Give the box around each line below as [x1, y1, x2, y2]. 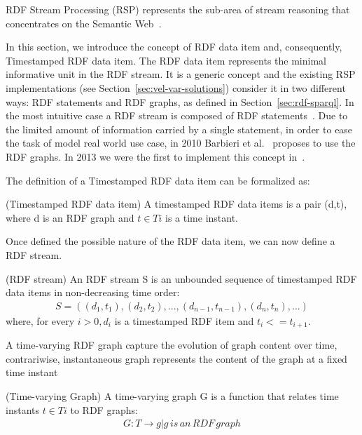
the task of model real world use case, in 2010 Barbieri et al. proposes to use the [6, 135, 356, 150]
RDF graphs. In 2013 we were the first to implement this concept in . [6, 149, 305, 163]
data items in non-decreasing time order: [6, 285, 180, 300]
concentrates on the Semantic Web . [6, 15, 162, 30]
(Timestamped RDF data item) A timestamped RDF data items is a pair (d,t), [6, 196, 347, 211]
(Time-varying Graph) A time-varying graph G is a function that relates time [6, 388, 339, 403]
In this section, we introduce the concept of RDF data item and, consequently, [6, 39, 342, 54]
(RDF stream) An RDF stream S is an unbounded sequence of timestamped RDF [6, 271, 357, 286]
